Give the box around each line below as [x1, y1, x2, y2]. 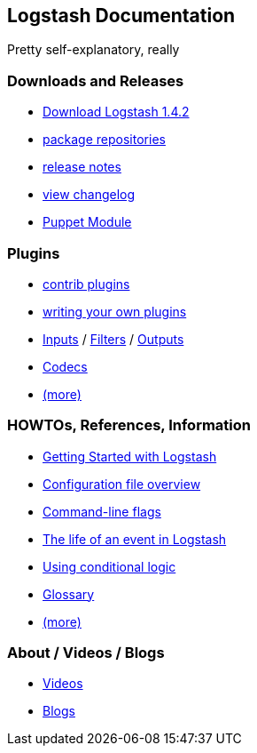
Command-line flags [43, 503, 161, 519]
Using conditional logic [43, 558, 176, 574]
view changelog [43, 187, 136, 203]
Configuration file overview [43, 476, 201, 492]
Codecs [43, 358, 88, 374]
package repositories [43, 132, 166, 148]
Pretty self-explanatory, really [7, 42, 180, 58]
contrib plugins [43, 276, 130, 292]
